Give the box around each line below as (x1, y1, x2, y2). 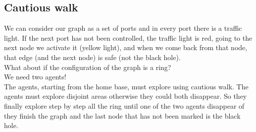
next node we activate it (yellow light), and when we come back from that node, (4, 42, 248, 53)
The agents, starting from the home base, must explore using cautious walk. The (4, 81, 249, 91)
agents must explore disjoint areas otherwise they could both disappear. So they (4, 91, 247, 101)
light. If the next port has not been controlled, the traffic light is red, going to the (4, 32, 253, 43)
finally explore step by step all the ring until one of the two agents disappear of (4, 100, 245, 111)
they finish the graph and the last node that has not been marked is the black (4, 110, 241, 121)
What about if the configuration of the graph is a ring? (4, 62, 171, 72)
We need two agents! (4, 71, 66, 82)
